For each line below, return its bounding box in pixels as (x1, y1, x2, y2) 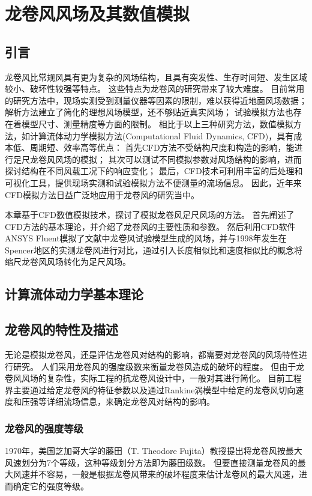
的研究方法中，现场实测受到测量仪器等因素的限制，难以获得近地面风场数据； (5, 94, 307, 106)
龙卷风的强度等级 (5, 420, 83, 435)
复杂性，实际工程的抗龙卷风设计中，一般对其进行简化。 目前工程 (46, 372, 302, 384)
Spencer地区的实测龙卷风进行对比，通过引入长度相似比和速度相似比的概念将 (5, 243, 302, 256)
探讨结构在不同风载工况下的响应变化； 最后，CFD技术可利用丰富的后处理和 (5, 165, 303, 177)
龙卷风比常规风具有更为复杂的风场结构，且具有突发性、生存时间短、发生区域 (5, 70, 307, 83)
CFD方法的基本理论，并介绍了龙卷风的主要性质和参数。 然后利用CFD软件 (5, 220, 296, 232)
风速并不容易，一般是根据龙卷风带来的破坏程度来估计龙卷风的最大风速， (13, 468, 299, 480)
